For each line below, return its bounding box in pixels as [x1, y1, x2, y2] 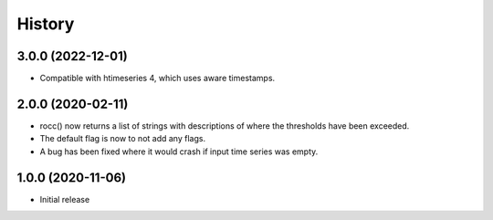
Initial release [39, 194, 90, 204]
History [16, 14, 75, 34]
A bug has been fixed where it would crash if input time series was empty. [39, 146, 319, 157]
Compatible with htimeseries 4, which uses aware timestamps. [39, 73, 276, 84]
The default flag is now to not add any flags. [39, 133, 205, 144]
